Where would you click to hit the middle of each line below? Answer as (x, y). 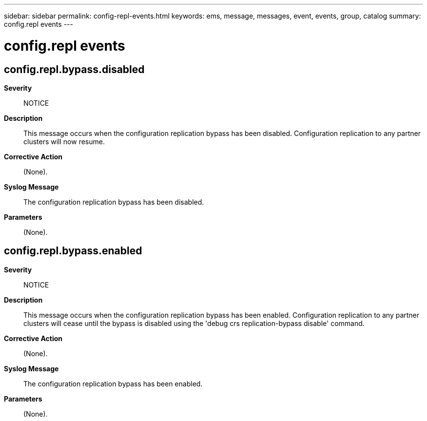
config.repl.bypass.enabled (73, 251)
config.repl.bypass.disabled (74, 69)
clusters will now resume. (64, 141)
